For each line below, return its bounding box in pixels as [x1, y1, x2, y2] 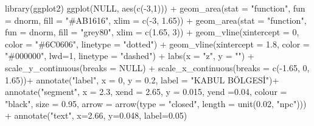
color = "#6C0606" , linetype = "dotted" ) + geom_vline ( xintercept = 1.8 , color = [5, 37, 310, 50]
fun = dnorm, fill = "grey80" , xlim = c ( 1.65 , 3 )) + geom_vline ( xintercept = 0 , [5, 26, 299, 38]
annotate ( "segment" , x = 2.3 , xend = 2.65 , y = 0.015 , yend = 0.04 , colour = [5, 85, 287, 98]
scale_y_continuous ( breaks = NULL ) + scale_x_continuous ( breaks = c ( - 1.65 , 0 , [5, 61, 310, 74]
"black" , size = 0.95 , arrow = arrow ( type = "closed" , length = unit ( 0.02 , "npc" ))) [5, 97, 307, 110]
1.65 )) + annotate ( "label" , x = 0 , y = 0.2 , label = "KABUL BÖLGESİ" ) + [5, 73, 279, 86]
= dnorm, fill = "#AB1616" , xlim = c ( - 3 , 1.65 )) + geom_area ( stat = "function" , [5, 13, 307, 26]
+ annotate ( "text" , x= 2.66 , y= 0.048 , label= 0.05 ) [5, 109, 187, 122]
